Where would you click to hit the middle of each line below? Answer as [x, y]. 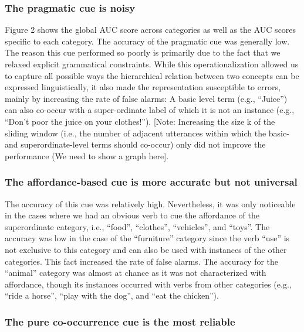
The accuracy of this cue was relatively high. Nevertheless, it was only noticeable [150, 203]
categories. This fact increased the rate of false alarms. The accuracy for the [142, 261]
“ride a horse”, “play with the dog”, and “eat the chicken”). [112, 295]
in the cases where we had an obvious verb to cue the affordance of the [132, 215]
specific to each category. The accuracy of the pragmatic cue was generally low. [147, 41]
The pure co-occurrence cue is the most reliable [120, 321]
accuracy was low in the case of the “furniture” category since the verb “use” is [147, 238]
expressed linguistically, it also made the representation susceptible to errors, [143, 87]
